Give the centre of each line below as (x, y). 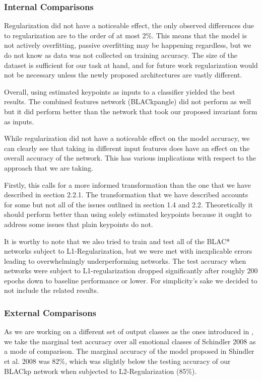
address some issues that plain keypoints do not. (79, 224)
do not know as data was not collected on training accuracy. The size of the (121, 55)
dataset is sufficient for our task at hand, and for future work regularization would (131, 65)
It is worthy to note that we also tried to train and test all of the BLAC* (117, 241)
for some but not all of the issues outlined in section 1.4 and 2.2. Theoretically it (128, 204)
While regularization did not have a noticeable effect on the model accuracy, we (127, 138)
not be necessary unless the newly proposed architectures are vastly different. (123, 75)
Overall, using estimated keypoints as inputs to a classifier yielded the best (120, 91)
